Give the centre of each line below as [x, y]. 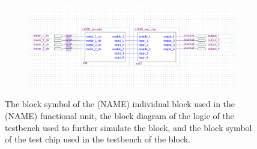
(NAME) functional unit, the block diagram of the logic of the [119, 115]
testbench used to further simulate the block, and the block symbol [128, 127]
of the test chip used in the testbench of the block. [98, 139]
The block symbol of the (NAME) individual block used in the [120, 104]
